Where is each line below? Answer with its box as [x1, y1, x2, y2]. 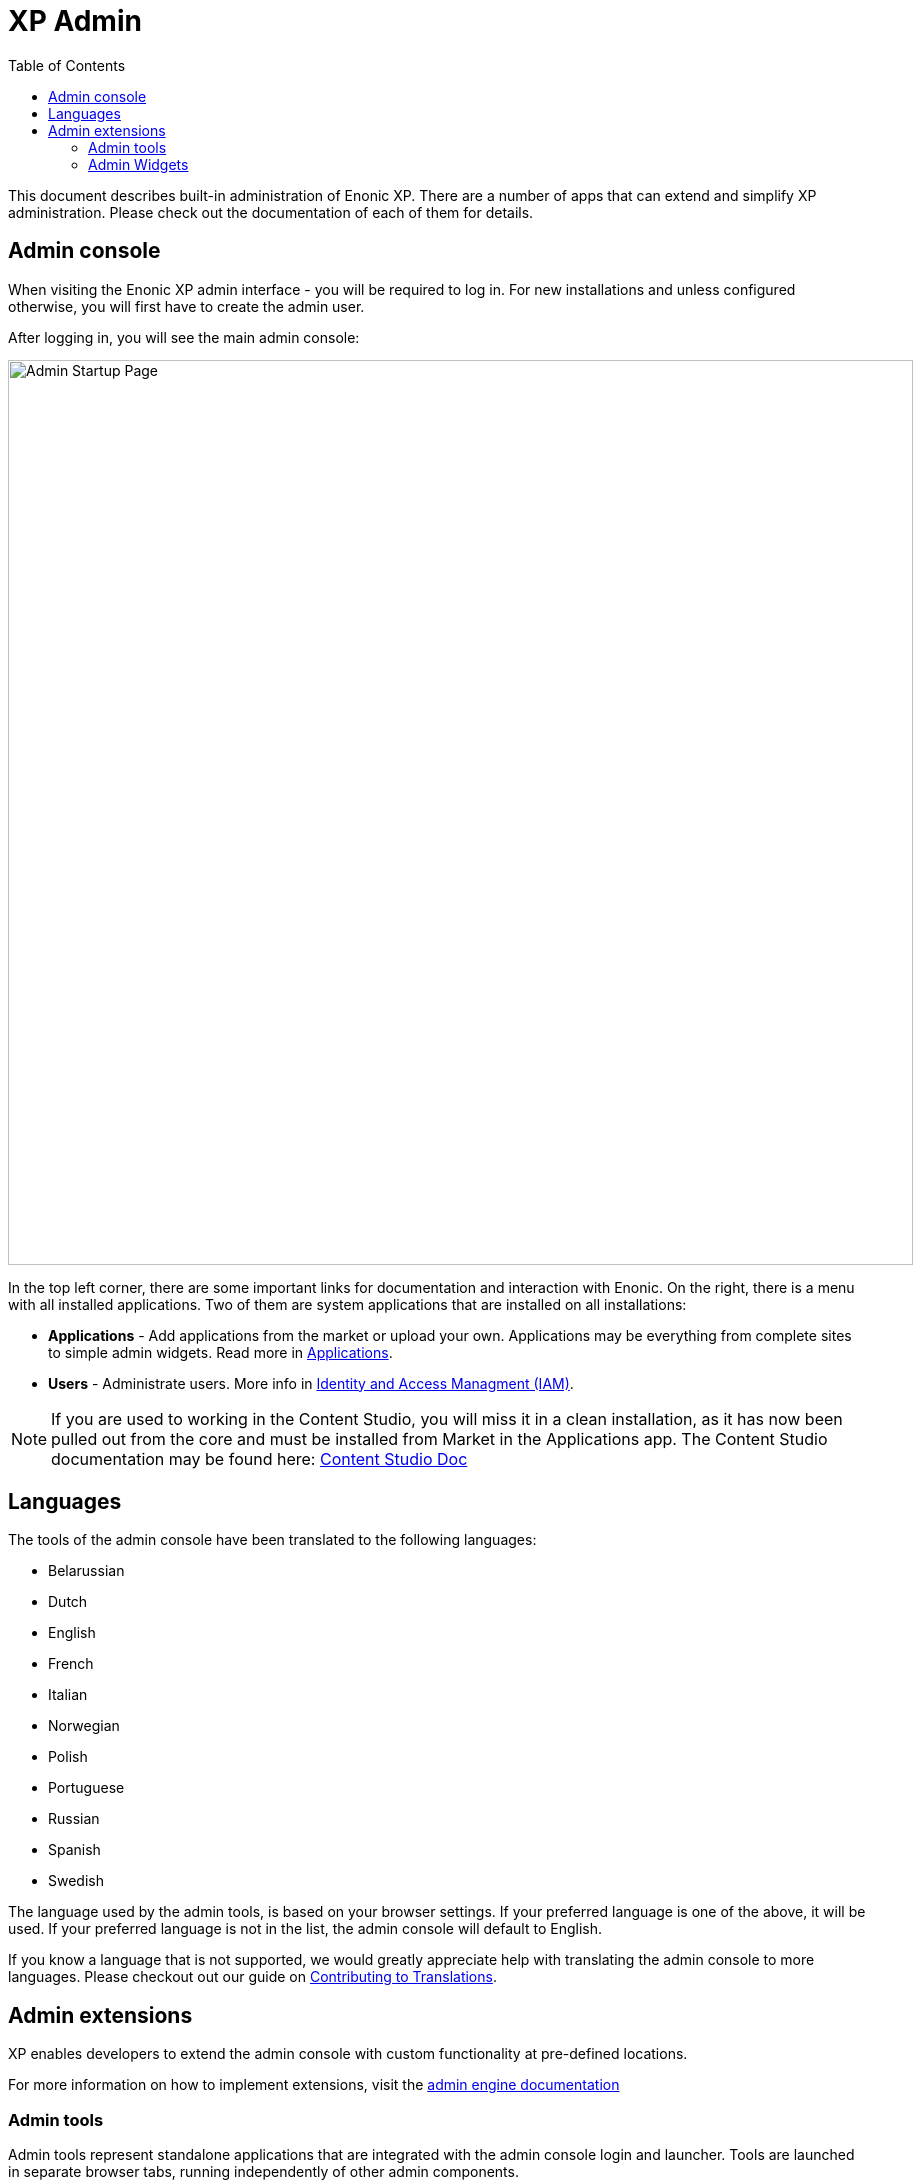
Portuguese [48, 1779, 125, 1797]
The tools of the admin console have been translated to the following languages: [8, 1531, 537, 1549]
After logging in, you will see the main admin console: [8, 328, 360, 346]
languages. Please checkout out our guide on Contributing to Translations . [8, 1968, 497, 1986]
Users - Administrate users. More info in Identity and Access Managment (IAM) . [48, 1374, 574, 1392]
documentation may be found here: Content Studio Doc [51, 1448, 468, 1469]
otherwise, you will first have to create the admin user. [8, 297, 365, 315]
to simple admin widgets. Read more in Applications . [48, 1343, 393, 1361]
